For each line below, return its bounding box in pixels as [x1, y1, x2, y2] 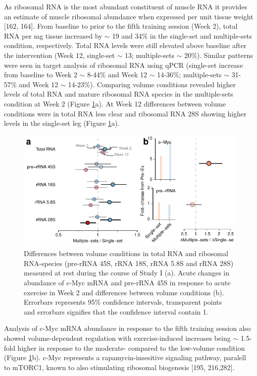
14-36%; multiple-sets [157, 69, 222, 80]
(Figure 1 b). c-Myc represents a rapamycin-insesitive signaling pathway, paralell [4, 352, 246, 363]
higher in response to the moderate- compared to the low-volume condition [17, 342, 245, 353]
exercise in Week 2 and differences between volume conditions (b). [24, 287, 224, 297]
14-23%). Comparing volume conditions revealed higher [68, 79, 236, 89]
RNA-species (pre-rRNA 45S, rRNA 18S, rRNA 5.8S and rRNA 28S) [24, 258, 234, 268]
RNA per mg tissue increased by [4, 30, 103, 41]
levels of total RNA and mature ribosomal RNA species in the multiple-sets [4, 89, 233, 99]
